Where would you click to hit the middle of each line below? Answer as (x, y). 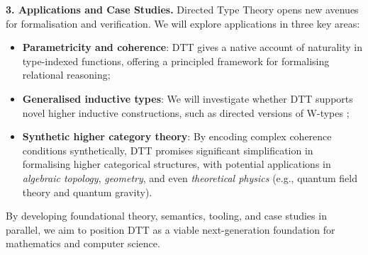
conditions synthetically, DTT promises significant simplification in (168, 150)
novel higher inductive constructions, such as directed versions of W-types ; (186, 112)
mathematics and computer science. (83, 243)
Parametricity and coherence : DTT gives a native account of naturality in (192, 47)
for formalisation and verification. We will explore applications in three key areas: (183, 23)
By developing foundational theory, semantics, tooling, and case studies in (166, 216)
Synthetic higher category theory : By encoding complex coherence (177, 136)
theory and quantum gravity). (87, 192)
